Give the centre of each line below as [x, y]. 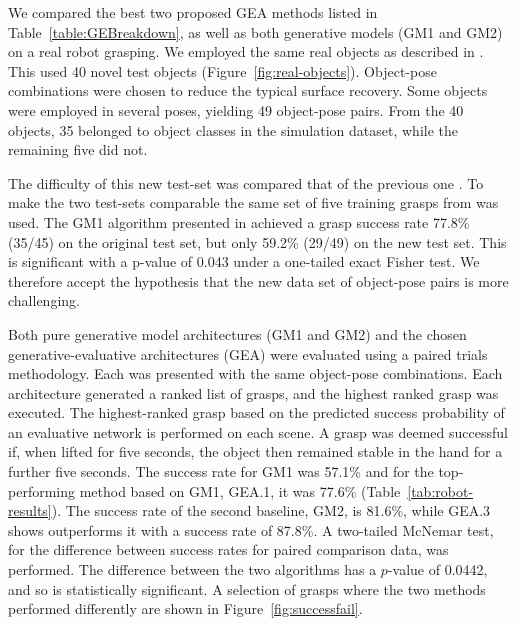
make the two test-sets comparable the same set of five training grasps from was [253, 202]
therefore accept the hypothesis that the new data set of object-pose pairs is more [258, 280]
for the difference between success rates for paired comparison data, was [228, 549]
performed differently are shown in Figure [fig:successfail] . [185, 608]
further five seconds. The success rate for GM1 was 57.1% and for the [221, 471]
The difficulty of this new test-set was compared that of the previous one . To [246, 182]
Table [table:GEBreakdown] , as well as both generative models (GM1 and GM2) [255, 31]
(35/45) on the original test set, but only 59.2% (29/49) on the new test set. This [257, 241]
